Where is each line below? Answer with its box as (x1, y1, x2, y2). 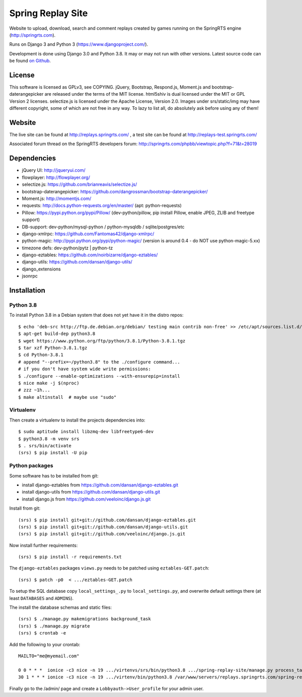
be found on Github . (9, 58, 51, 64)
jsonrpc (22, 273, 38, 279)
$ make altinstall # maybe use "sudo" (18, 394, 117, 400)
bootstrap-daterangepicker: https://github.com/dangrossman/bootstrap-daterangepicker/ (22, 188, 208, 194)
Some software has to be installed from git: (9, 472, 99, 478)
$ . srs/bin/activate (18, 443, 71, 449)
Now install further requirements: (9, 542, 78, 548)
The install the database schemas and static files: (9, 604, 112, 610)
